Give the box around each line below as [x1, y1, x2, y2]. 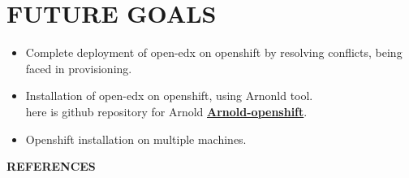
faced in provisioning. [25, 59, 132, 76]
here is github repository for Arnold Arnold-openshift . [25, 102, 308, 119]
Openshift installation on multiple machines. [25, 130, 247, 147]
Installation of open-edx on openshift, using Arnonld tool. [25, 87, 313, 104]
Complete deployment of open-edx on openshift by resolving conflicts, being [25, 44, 403, 61]
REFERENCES [6, 158, 96, 175]
